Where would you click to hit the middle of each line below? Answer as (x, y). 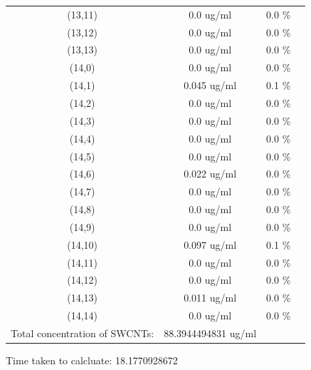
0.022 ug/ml (210, 174)
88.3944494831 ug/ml (210, 333)
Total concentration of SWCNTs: (83, 333)
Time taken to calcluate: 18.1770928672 (92, 360)
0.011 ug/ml (210, 298)
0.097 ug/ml (210, 244)
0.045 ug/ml (210, 85)
